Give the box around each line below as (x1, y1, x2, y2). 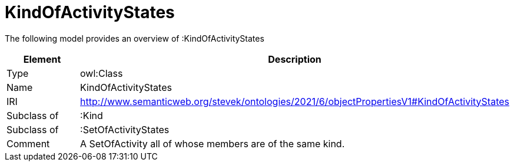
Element (23, 53, 61, 65)
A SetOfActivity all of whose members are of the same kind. (80, 137, 345, 150)
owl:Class (80, 67, 123, 79)
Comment (6, 137, 50, 150)
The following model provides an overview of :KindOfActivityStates (5, 33, 264, 43)
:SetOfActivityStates (80, 123, 170, 135)
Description (268, 53, 321, 65)
